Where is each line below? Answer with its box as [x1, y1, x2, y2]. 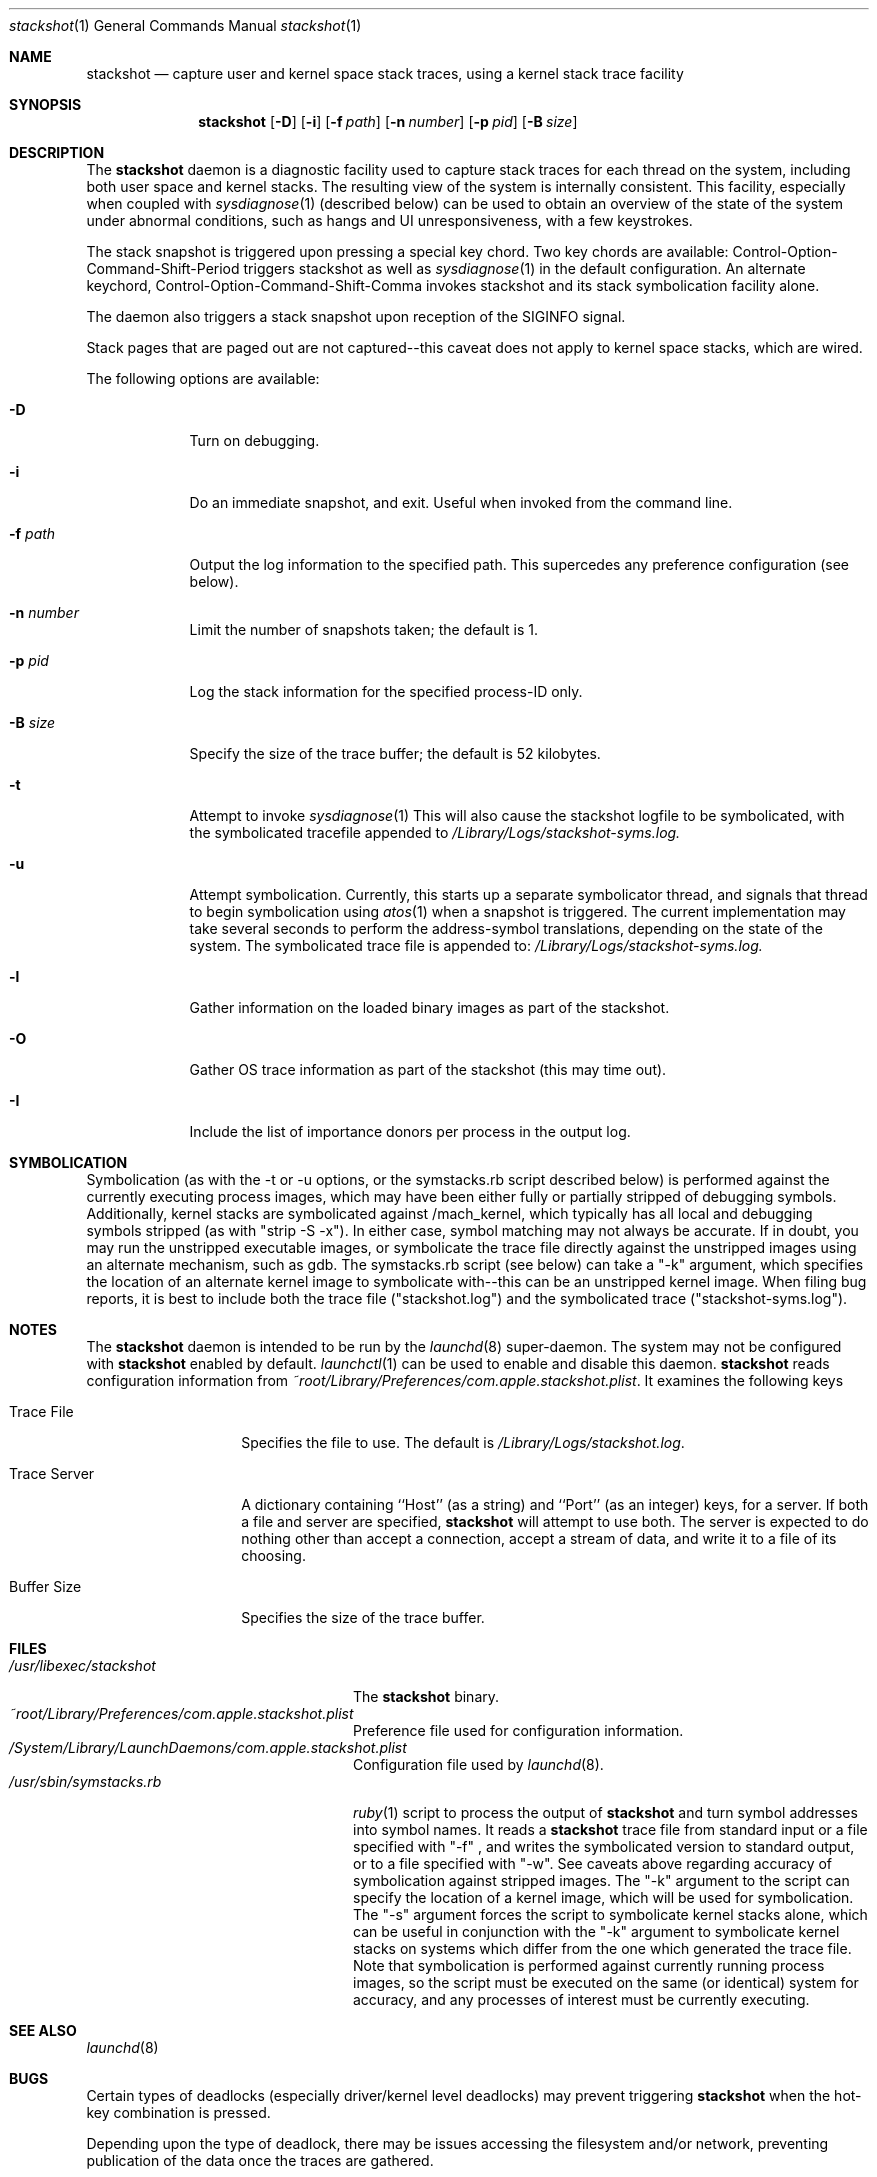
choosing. [241, 1547, 306, 1564]
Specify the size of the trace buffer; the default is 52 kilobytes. [189, 745, 601, 762]
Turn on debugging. [189, 432, 320, 449]
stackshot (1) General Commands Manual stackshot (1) [9, 17, 362, 34]
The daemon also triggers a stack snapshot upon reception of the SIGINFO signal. [86, 308, 626, 325]
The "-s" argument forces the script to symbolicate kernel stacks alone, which [353, 1906, 868, 1923]
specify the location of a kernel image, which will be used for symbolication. [353, 1889, 854, 1906]
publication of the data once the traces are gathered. [86, 2152, 434, 2169]
